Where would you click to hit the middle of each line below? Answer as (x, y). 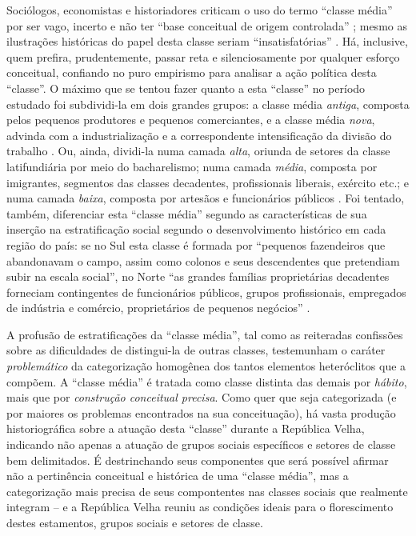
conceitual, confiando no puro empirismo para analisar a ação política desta (192, 72)
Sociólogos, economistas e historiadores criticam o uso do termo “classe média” (200, 10)
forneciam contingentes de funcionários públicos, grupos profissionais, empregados (206, 292)
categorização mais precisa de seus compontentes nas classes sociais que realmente (207, 491)
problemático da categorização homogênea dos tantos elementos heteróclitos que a (206, 366)
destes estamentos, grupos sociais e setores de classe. (135, 522)
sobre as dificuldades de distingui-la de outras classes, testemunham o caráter (196, 350)
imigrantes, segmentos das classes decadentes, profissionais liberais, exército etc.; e (208, 182)
